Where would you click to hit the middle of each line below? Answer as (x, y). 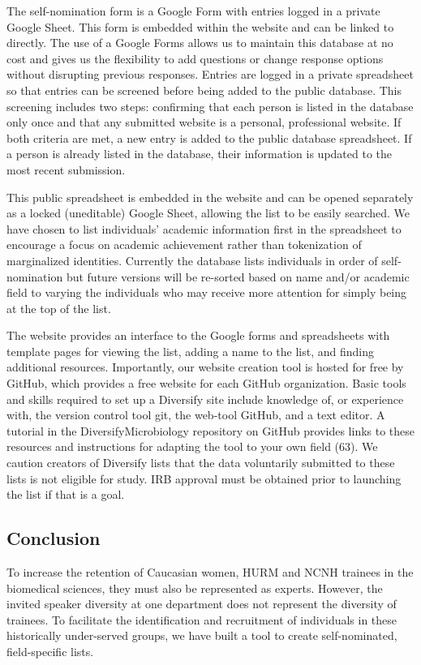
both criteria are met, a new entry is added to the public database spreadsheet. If (209, 137)
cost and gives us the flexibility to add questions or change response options (195, 58)
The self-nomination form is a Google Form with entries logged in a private (193, 11)
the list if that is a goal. (66, 494)
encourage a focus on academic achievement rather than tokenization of (184, 245)
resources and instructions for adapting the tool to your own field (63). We (192, 446)
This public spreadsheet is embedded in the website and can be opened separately (210, 197)
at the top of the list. (59, 308)
